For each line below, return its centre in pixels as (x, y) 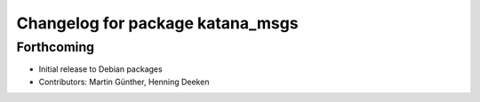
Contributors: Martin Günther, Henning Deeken (124, 82)
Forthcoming (56, 47)
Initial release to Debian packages (101, 69)
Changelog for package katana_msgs (157, 23)
